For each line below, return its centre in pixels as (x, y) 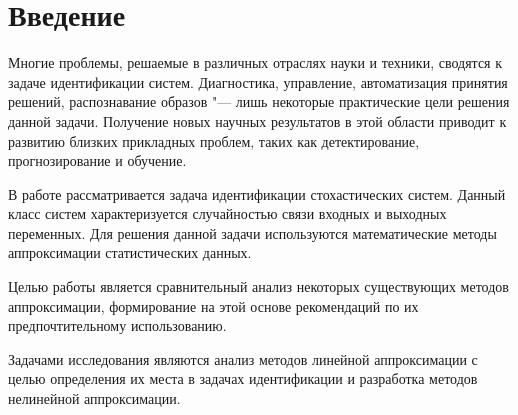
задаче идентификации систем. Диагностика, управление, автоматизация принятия (258, 81)
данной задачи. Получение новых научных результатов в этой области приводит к (257, 120)
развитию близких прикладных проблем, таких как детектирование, (214, 140)
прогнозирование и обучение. (97, 160)
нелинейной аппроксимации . (94, 398)
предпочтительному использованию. (117, 325)
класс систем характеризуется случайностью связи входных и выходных (227, 213)
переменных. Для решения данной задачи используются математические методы (252, 232)
